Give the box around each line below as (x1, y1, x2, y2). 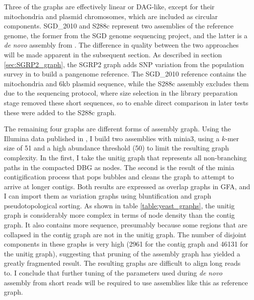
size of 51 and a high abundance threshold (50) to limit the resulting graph (4, 143, 229, 153)
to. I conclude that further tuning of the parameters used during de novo (4, 268, 223, 278)
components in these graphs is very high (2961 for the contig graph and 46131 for (4, 239, 249, 249)
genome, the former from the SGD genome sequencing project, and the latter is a (4, 30, 248, 40)
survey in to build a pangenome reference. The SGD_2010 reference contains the (4, 69, 247, 79)
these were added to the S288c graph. (4, 107, 116, 117)
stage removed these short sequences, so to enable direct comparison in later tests (4, 97, 249, 107)
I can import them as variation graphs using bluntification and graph (4, 191, 211, 201)
